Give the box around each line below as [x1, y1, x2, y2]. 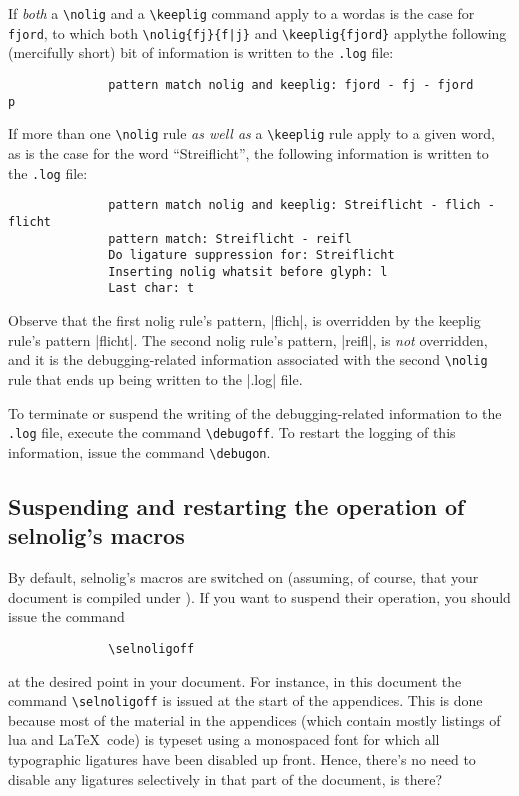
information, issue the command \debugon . [8, 441, 271, 462]
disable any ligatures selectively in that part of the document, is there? [8, 768, 443, 789]
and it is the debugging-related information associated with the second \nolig [8, 349, 488, 370]
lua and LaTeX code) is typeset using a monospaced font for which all [8, 729, 440, 750]
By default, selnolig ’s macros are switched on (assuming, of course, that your [8, 567, 479, 588]
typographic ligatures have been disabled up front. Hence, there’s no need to [8, 748, 476, 769]
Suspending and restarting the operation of [8, 490, 465, 521]
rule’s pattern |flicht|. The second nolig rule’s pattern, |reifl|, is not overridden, [8, 329, 488, 350]
